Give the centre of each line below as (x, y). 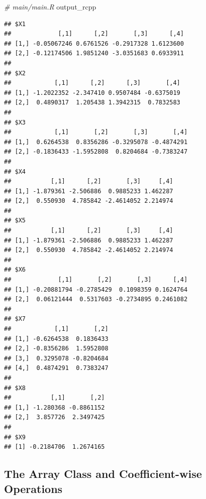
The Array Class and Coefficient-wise (103, 474)
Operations (33, 488)
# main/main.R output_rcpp (50, 7)
